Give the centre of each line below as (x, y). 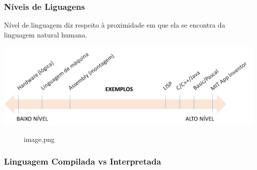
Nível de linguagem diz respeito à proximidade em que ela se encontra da (115, 25)
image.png (39, 139)
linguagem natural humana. (46, 34)
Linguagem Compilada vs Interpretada (83, 161)
